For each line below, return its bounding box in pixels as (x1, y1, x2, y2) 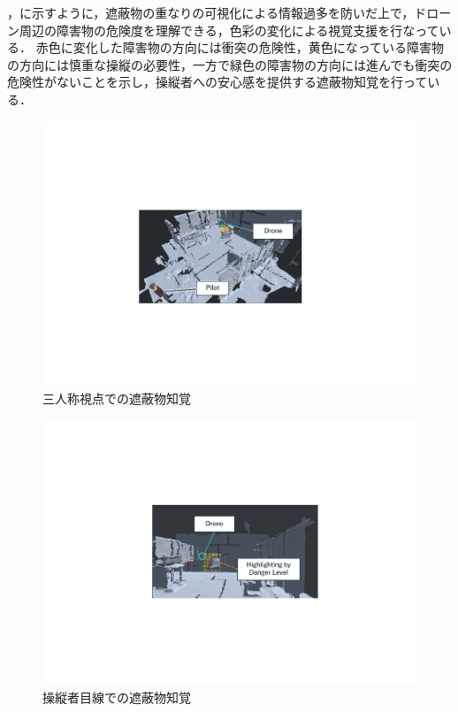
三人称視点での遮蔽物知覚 (42, 388, 191, 407)
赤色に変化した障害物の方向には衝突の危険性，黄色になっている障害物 (35, 38, 444, 57)
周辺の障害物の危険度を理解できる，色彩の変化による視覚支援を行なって (19, 20, 439, 39)
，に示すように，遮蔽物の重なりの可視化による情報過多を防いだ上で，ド (7, 4, 427, 21)
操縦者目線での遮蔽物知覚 (42, 687, 191, 706)
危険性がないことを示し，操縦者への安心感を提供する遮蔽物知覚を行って (7, 73, 428, 91)
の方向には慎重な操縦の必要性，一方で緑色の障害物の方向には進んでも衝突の (7, 55, 453, 73)
